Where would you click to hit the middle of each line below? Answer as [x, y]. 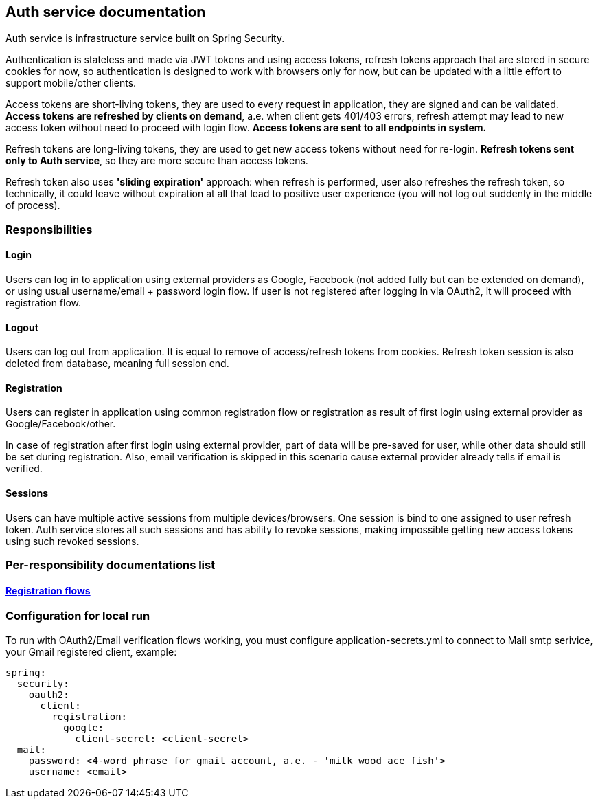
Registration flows [48, 590]
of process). [33, 205]
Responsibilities [49, 229]
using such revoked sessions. [72, 541]
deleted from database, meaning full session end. [117, 364]
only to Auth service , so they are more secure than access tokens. [157, 161]
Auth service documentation [106, 12]
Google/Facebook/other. [61, 424]
